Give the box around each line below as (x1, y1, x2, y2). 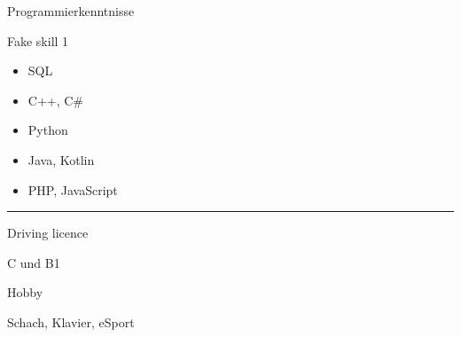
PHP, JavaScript (27, 180, 118, 199)
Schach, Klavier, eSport (7, 312, 135, 331)
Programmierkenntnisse (7, 2, 135, 20)
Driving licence (7, 223, 89, 242)
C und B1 (7, 253, 60, 271)
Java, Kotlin (27, 150, 95, 168)
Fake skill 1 (7, 31, 69, 50)
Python (27, 121, 68, 139)
